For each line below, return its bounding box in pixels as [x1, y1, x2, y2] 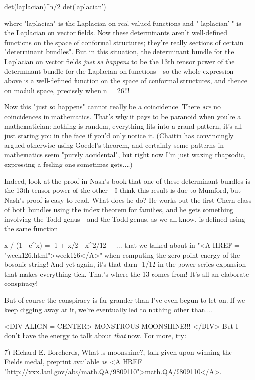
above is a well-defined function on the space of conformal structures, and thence [4, 75, 248, 86]
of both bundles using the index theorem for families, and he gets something [4, 204, 233, 214]
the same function [4, 223, 58, 234]
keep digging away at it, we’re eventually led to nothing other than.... [4, 304, 213, 314]
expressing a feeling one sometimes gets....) [4, 159, 133, 169]
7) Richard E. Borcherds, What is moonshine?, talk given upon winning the [4, 347, 232, 357]
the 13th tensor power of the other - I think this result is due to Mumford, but [4, 185, 241, 195]
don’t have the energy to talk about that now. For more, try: [4, 330, 186, 340]
